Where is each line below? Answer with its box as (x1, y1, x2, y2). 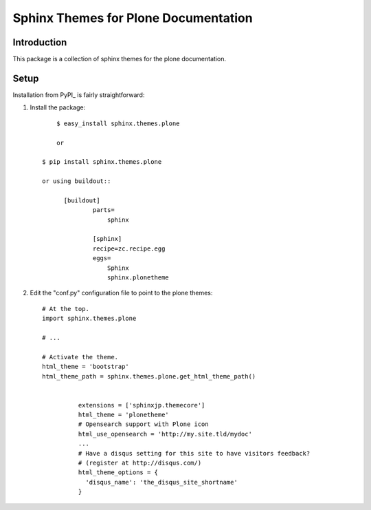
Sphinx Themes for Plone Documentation (12, 10, 254, 25)
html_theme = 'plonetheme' (78, 411, 170, 419)
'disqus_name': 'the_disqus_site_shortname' (85, 478, 238, 486)
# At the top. (42, 305, 89, 312)
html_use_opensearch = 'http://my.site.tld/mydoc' (78, 430, 252, 438)
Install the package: (30, 103, 86, 111)
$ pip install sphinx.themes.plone (42, 158, 162, 166)
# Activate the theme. (42, 353, 119, 361)
